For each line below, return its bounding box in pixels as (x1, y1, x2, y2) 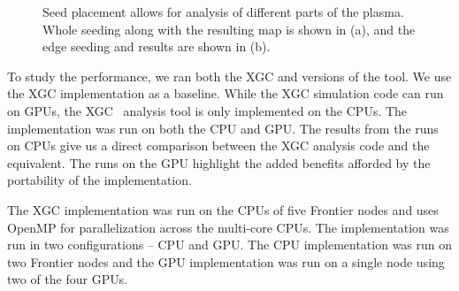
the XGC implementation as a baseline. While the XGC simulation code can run (7, 84, 444, 103)
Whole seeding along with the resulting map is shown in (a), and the (42, 19, 416, 38)
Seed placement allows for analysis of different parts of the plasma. (42, 3, 404, 20)
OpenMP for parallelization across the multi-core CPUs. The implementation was (7, 218, 449, 236)
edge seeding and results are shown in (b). (42, 37, 271, 56)
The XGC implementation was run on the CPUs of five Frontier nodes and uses (7, 200, 439, 218)
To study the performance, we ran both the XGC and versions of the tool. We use (7, 66, 452, 85)
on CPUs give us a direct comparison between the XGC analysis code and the (7, 136, 430, 155)
